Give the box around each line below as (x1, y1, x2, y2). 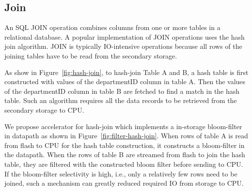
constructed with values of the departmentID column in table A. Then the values (4, 76, 246, 87)
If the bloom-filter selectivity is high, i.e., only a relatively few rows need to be (4, 168, 237, 178)
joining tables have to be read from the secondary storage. (4, 50, 177, 60)
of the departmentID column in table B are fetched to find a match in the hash (4, 86, 240, 96)
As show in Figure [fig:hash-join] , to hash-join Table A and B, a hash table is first (4, 67, 249, 77)
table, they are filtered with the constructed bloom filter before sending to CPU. (4, 159, 243, 169)
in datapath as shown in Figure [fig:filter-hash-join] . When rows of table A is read (4, 131, 248, 141)
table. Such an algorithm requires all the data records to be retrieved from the (4, 95, 237, 105)
